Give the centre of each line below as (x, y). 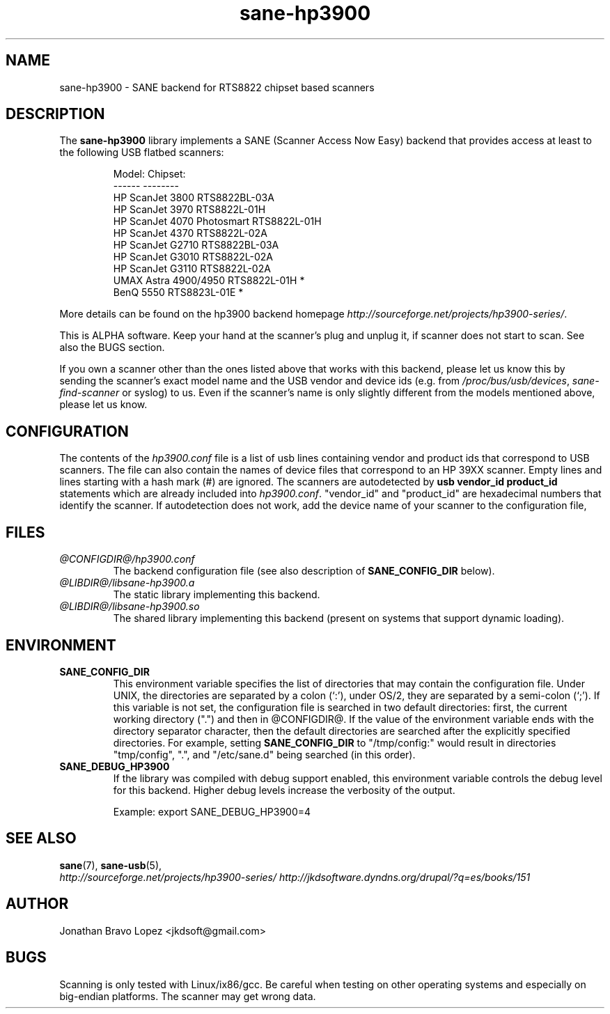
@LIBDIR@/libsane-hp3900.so (130, 607)
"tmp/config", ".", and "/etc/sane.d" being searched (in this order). (264, 754)
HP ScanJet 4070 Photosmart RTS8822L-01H (217, 221)
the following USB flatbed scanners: (142, 153)
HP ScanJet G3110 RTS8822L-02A (192, 269)
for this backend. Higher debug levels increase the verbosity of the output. (284, 790)
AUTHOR (37, 904)
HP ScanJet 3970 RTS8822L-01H (189, 210)
